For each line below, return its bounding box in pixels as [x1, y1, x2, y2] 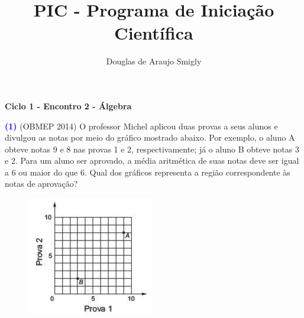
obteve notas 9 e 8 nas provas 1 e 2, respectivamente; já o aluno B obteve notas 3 [5, 142, 299, 155]
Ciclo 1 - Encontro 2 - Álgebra [5, 99, 132, 112]
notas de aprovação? [5, 177, 78, 190]
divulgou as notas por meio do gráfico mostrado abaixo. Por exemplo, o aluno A [5, 131, 295, 144]
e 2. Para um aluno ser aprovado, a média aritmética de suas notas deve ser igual [5, 154, 299, 167]
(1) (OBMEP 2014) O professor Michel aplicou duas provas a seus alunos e [5, 119, 278, 132]
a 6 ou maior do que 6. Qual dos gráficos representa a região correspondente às [5, 166, 290, 178]
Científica [114, 21, 193, 45]
